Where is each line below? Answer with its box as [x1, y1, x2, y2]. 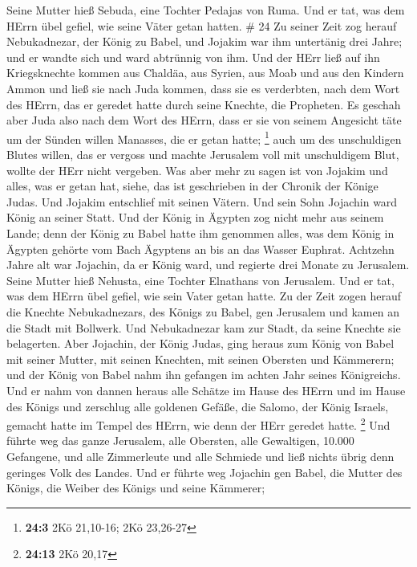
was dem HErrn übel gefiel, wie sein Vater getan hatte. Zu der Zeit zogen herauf [6, 288, 402, 304]
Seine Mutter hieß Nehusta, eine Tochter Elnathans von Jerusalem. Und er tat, [6, 271, 395, 288]
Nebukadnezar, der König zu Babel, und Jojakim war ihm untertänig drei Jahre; [6, 33, 403, 50]
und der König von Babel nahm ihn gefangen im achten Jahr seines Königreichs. [6, 366, 401, 383]
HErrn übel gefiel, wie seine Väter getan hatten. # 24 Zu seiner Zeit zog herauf [6, 17, 397, 34]
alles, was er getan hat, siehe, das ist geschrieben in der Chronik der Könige [6, 177, 379, 194]
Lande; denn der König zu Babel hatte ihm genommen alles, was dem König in [6, 224, 395, 241]
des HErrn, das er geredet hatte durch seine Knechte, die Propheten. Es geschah [6, 96, 401, 112]
